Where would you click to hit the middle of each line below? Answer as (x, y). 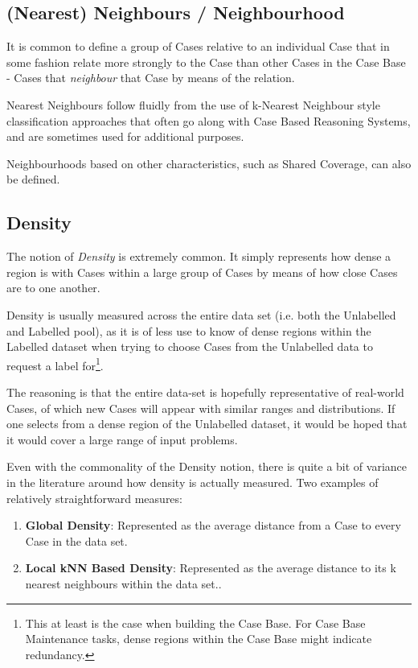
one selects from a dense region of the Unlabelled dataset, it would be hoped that (207, 424)
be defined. (33, 179)
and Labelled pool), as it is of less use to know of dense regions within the (189, 330)
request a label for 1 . (55, 364)
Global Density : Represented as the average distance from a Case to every (213, 525)
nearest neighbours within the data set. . (123, 583)
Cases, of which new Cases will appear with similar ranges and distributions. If (201, 408)
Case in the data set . (76, 540)
